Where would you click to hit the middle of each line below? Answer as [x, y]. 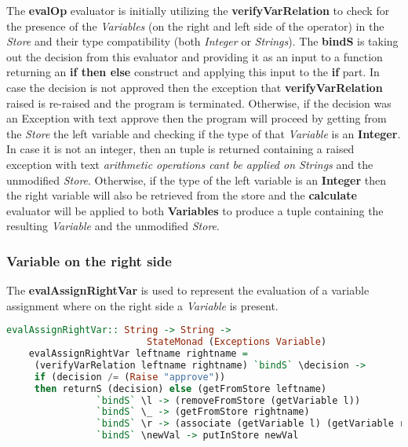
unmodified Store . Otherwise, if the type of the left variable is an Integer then [197, 180]
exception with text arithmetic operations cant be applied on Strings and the [190, 164]
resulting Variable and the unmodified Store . [113, 226]
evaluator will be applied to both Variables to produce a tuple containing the [195, 210]
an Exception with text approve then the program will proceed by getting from [197, 118]
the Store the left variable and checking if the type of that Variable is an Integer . [204, 133]
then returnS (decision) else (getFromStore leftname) [180, 388]
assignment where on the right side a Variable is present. [142, 305]
